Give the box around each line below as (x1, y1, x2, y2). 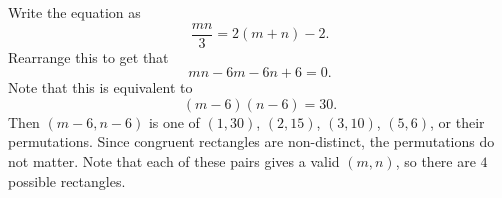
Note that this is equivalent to (8, 77, 193, 98)
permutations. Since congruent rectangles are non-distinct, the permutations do (8, 131, 495, 152)
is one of (148, 111, 200, 132)
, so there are (395, 151, 476, 172)
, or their (430, 111, 485, 132)
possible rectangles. (8, 170, 126, 191)
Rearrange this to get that (8, 46, 169, 67)
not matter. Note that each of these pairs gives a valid (8, 151, 340, 172)
